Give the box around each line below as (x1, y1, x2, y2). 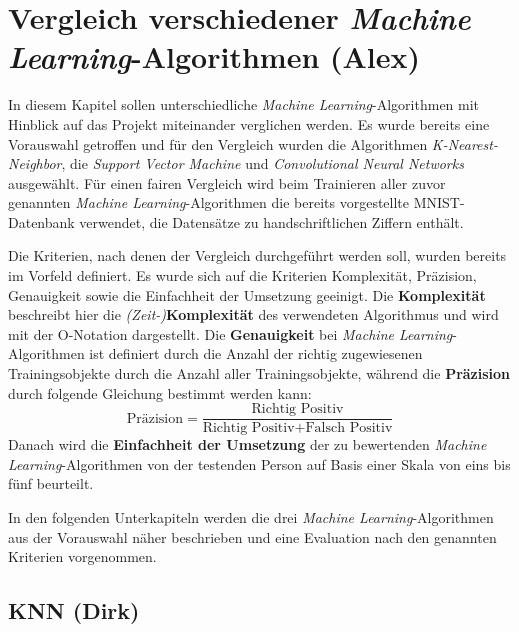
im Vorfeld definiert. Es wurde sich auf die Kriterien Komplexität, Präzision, (8, 265, 477, 286)
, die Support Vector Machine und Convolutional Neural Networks (61, 153, 464, 174)
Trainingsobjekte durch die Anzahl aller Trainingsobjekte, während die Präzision (8, 363, 511, 384)
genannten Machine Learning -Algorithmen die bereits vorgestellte (8, 192, 410, 213)
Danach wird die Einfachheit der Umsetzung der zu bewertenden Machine (8, 434, 487, 455)
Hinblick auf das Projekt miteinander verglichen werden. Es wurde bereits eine (8, 113, 490, 134)
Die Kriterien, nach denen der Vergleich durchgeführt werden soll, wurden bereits (8, 245, 507, 266)
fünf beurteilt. (8, 473, 94, 494)
